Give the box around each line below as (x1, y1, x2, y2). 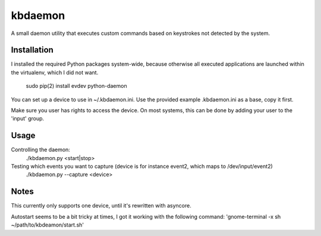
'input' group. (11, 115, 45, 122)
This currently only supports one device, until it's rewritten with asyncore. (11, 202, 191, 209)
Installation (11, 45, 53, 55)
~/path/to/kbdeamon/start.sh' (11, 221, 84, 228)
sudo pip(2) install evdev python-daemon (26, 82, 127, 90)
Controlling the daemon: (11, 146, 71, 154)
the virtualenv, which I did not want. (11, 69, 99, 76)
